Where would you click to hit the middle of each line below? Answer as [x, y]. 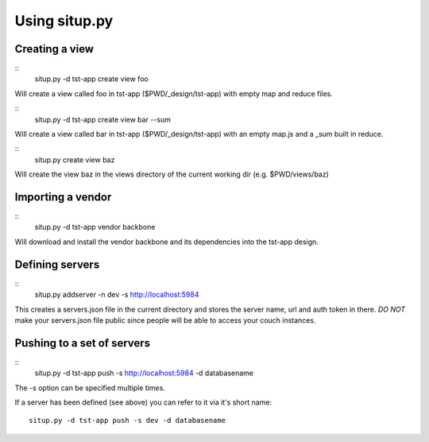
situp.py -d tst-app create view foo [91, 79]
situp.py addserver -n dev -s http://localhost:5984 [117, 295]
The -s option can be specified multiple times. [90, 388]
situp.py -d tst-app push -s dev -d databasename [128, 421]
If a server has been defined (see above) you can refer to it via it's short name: [143, 402]
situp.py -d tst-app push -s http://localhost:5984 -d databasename [144, 373]
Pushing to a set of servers [83, 343]
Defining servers [57, 264]
